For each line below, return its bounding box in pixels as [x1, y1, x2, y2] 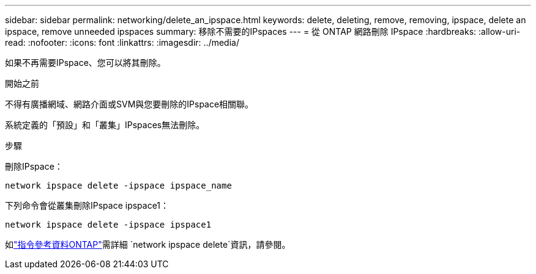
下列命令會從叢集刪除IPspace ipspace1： [5, 200, 169, 211]
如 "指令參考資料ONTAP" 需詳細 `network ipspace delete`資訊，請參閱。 [5, 239, 291, 250]
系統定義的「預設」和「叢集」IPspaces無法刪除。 [5, 120, 205, 130]
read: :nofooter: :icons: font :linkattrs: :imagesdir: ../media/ [5, 37, 239, 48]
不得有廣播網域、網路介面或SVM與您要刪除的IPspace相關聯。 [5, 99, 254, 109]
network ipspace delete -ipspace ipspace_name [5, 181, 232, 190]
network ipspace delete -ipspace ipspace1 [5, 220, 212, 229]
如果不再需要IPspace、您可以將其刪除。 [5, 57, 166, 68]
